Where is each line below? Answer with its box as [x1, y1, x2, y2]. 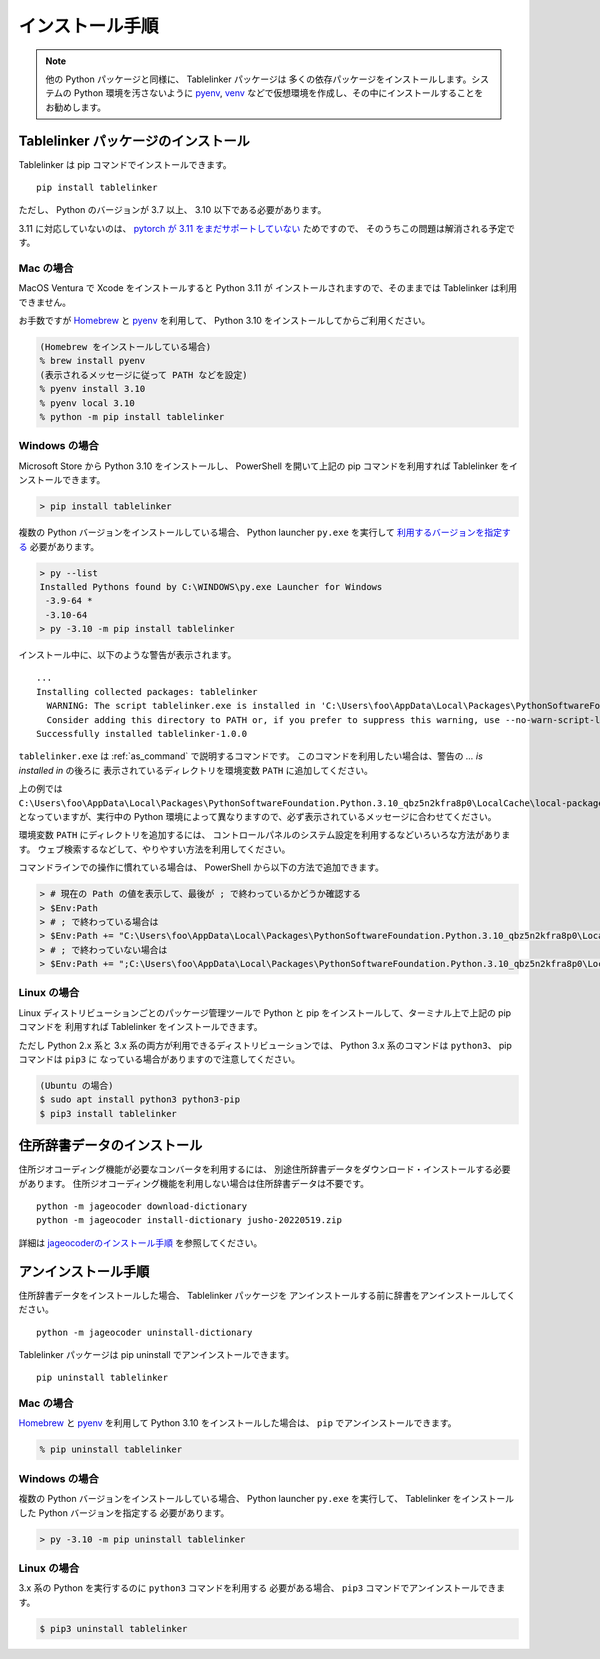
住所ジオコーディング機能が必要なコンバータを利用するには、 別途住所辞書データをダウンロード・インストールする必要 [18, 1163, 511, 1175]
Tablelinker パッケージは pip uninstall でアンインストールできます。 [18, 1348, 295, 1360]
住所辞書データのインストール [18, 1137, 203, 1154]
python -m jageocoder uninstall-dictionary [36, 1326, 253, 1338]
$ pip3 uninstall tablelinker [39, 1623, 188, 1634]
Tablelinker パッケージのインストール [18, 132, 250, 149]
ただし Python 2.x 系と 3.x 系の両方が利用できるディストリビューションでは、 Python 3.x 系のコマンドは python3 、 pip [18, 1039, 512, 1051]
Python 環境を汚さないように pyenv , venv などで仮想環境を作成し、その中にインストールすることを [73, 87, 484, 99]
